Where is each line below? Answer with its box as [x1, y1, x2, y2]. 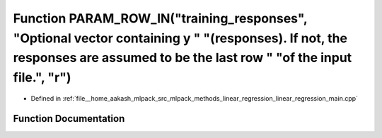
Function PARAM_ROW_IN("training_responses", [13, 11, 308, 26]
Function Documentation [13, 113, 125, 125]
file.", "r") [13, 70, 71, 86]
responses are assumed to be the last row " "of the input [13, 50, 352, 66]
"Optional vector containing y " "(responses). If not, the [13, 30, 348, 46]
